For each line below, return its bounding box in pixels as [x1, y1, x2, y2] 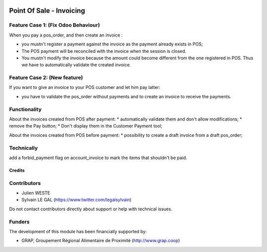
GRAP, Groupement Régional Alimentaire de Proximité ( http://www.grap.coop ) [21, 238, 180, 244]
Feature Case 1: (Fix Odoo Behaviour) [9, 22, 100, 29]
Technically [9, 144, 38, 151]
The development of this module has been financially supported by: [9, 228, 147, 234]
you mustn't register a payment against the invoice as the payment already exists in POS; [21, 41, 203, 47]
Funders [9, 218, 30, 225]
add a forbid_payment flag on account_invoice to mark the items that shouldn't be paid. [9, 155, 187, 161]
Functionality [9, 106, 42, 113]
